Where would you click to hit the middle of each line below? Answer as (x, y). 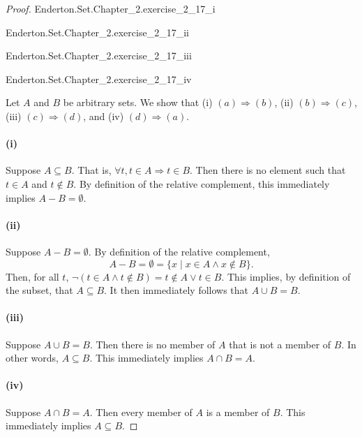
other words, (32, 358)
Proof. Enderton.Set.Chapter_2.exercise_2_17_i (111, 8)
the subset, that (39, 290)
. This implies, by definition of (286, 276)
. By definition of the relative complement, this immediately (202, 183)
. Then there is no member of (152, 344)
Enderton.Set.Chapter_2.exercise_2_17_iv (99, 79)
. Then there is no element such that (268, 170)
